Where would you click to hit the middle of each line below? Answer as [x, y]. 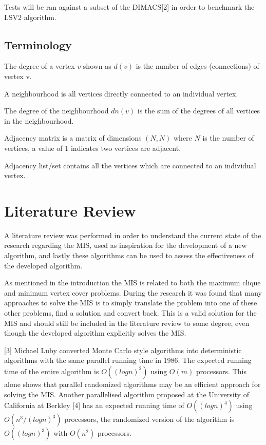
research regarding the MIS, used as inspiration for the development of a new [126, 245]
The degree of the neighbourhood [56, 111]
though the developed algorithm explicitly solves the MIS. [95, 333]
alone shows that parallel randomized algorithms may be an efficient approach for [132, 384]
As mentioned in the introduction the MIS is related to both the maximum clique [132, 283]
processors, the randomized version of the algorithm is [149, 419]
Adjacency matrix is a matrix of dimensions [73, 138]
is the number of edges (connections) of [197, 66]
